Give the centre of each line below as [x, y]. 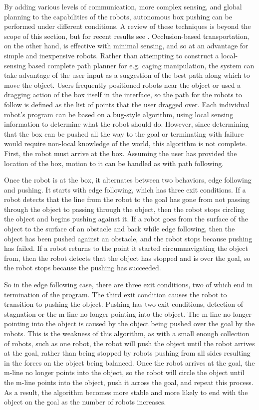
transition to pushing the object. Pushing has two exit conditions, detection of [124, 304]
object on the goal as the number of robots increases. [85, 402]
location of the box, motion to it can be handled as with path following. [114, 163]
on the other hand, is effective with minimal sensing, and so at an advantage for [126, 46]
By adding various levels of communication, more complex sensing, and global [123, 6]
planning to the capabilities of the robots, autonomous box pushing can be [118, 16]
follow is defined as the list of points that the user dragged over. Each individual [127, 104]
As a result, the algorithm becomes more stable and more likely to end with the [126, 392]
